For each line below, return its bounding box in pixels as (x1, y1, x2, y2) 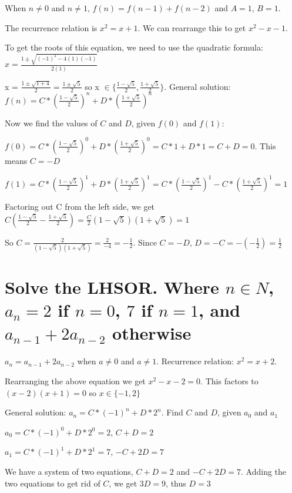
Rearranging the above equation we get (5, 375, 146, 387)
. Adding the (241, 465, 287, 477)
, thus (166, 477, 186, 489)
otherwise (112, 321, 192, 345)
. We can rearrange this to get (137, 21, 246, 33)
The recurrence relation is (5, 21, 98, 33)
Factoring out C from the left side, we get (5, 200, 155, 213)
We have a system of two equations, (5, 465, 133, 477)
